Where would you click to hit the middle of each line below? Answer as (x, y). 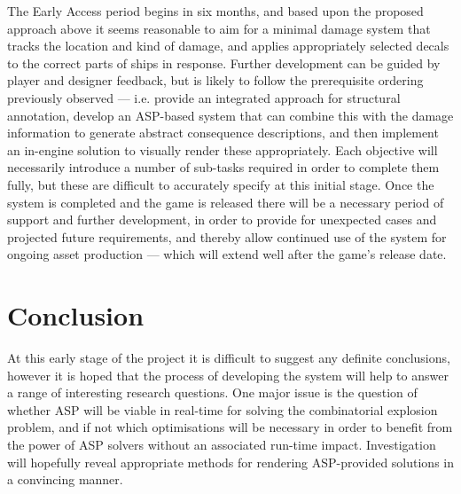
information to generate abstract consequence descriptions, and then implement (223, 133)
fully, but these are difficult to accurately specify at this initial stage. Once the (221, 184)
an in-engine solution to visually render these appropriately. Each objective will (223, 149)
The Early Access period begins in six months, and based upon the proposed (215, 11)
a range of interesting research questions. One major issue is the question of (212, 392)
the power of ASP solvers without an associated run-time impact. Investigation (222, 444)
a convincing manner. (65, 479)
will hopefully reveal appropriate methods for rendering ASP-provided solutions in (231, 462)
